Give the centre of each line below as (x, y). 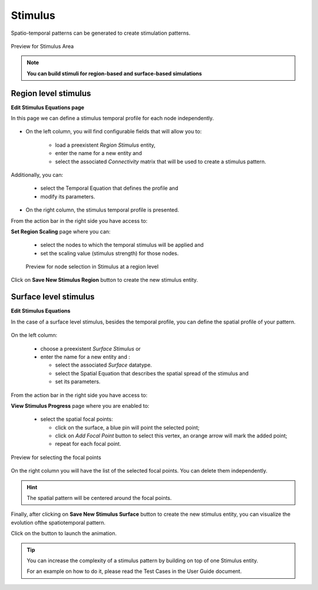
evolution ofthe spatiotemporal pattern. (58, 522)
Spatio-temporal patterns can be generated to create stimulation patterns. (101, 33)
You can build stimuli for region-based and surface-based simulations (115, 73)
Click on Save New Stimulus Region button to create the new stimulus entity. (105, 280)
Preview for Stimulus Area (42, 46)
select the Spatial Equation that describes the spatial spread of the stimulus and (152, 373)
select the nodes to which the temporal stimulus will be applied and (122, 245)
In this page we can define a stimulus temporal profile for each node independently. (112, 118)
